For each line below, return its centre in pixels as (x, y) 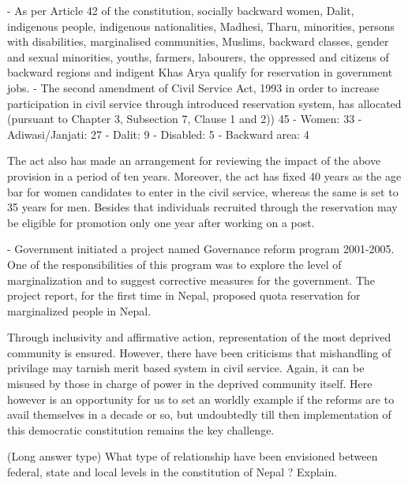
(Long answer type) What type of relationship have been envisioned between (193, 456)
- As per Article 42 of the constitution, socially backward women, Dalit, (181, 10)
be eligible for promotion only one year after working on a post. (161, 222)
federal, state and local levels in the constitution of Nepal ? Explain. (172, 472)
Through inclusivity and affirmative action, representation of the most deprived (199, 337)
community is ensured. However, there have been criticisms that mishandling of (199, 352)
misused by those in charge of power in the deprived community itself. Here (190, 384)
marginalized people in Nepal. (79, 310)
